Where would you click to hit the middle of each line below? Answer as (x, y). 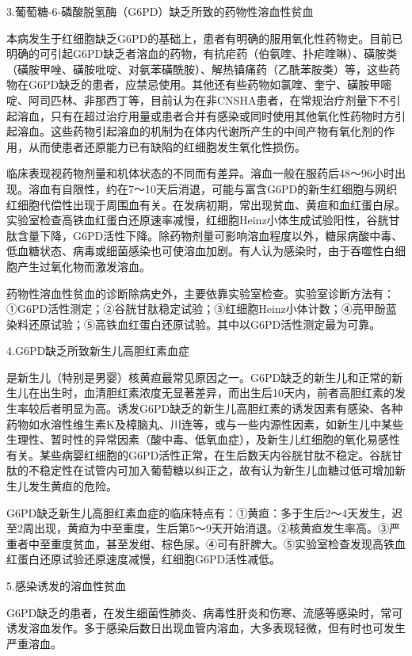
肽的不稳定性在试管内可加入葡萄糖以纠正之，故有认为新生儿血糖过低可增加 (200, 470)
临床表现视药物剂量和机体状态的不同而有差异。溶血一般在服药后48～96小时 (200, 173)
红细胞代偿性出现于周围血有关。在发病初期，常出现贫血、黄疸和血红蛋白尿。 (206, 204)
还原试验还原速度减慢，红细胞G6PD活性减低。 (160, 559)
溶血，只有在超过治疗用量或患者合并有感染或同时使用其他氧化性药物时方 (206, 115)
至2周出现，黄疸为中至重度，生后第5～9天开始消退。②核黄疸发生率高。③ (198, 528)
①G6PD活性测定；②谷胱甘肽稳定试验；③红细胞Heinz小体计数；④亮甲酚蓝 (202, 309)
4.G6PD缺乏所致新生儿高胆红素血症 (98, 351)
